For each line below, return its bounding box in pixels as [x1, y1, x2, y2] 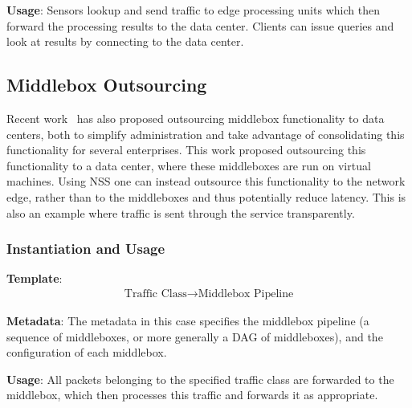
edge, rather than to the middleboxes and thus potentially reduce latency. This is [6, 188, 406, 205]
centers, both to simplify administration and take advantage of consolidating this [6, 125, 405, 142]
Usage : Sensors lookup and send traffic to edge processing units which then [6, 2, 380, 18]
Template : [6, 270, 63, 287]
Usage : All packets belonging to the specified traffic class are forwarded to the [6, 370, 394, 387]
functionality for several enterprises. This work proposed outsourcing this [6, 141, 366, 158]
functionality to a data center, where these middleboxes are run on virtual [6, 157, 371, 173]
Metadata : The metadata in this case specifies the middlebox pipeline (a [6, 312, 369, 328]
